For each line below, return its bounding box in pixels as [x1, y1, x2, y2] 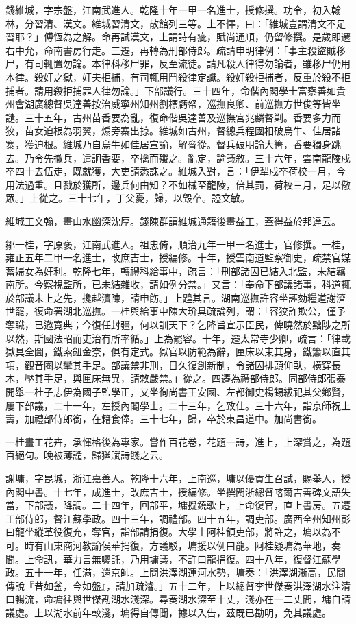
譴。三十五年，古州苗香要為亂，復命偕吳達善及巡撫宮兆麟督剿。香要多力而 [5, 110, 341, 124]
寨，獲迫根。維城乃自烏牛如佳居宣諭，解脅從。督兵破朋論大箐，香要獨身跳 [5, 136, 341, 151]
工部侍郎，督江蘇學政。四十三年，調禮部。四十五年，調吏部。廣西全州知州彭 [5, 511, 351, 525]
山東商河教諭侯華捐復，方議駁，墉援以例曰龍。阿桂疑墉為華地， [43, 538, 331, 552]
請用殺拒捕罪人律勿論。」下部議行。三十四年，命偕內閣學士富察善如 [34, 83, 336, 97]
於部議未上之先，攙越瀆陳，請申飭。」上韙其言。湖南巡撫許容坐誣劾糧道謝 [5, 290, 336, 304]
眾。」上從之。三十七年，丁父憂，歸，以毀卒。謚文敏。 [5, 191, 250, 205]
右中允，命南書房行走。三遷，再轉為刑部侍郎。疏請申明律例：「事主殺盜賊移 [5, 43, 346, 57]
